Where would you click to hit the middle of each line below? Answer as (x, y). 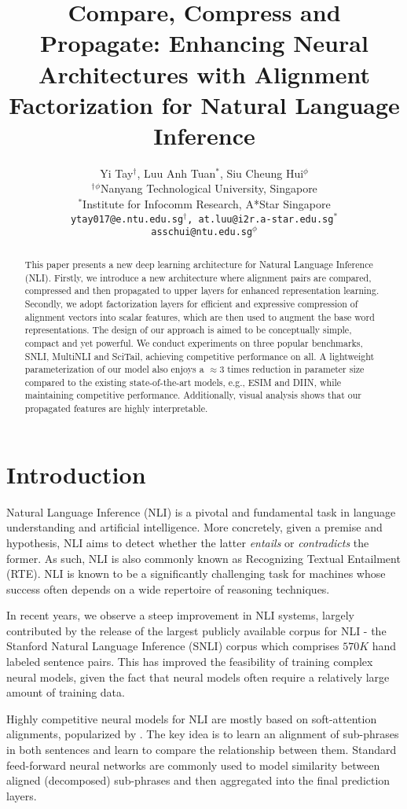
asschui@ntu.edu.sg (202, 232)
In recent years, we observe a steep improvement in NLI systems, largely (180, 615)
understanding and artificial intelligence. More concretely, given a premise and (194, 527)
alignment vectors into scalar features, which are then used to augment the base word (200, 316)
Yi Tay (117, 173)
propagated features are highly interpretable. (116, 408)
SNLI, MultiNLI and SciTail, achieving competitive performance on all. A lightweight (200, 356)
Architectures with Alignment (204, 74)
